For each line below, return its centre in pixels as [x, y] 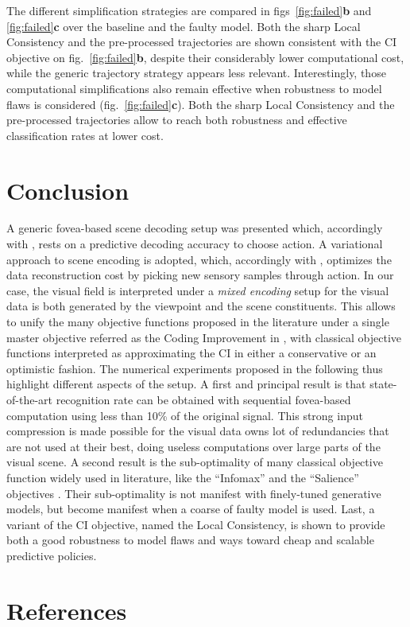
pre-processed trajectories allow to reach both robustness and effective [177, 120]
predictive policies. [52, 555]
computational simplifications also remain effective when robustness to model [194, 88]
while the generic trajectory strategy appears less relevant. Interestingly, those [196, 73]
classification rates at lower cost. [85, 135]
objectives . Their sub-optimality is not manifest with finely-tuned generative [194, 493]
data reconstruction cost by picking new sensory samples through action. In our [200, 275]
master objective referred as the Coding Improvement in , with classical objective [204, 337]
